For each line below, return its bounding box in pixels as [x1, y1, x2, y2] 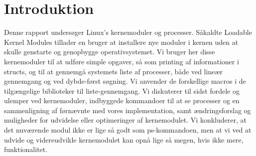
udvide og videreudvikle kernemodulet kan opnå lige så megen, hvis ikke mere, [4, 134, 244, 145]
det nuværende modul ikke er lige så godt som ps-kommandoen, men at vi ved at [4, 125, 252, 135]
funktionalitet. [4, 144, 48, 155]
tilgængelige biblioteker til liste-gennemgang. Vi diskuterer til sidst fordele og [4, 85, 240, 96]
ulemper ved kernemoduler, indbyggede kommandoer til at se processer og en [4, 95, 240, 106]
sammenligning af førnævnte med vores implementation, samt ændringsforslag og [4, 105, 251, 115]
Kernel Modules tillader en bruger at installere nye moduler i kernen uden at [4, 36, 239, 47]
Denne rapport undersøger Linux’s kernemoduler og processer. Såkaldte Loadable [4, 27, 252, 37]
